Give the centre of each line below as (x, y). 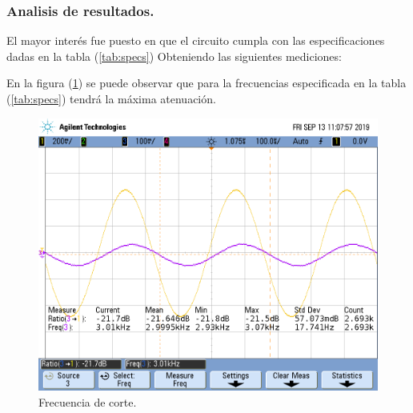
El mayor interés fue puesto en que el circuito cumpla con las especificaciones (196, 40)
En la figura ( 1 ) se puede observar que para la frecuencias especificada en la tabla (206, 83)
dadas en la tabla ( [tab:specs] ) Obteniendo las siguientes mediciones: (174, 56)
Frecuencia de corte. (88, 401)
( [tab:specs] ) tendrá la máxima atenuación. (111, 98)
